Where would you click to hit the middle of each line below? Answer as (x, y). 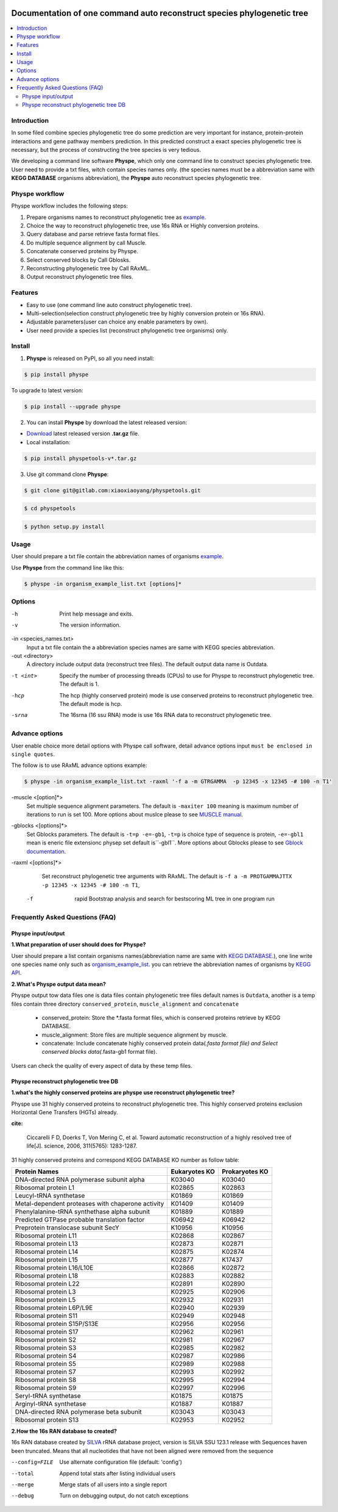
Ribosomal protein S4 (46, 1356)
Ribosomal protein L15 (47, 1259)
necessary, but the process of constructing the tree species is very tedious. (106, 149)
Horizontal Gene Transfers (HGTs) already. (65, 1112)
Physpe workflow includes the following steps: (69, 206)
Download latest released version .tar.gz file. (83, 434)
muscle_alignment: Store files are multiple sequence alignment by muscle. (135, 1035)
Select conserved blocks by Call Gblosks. (79, 260)
